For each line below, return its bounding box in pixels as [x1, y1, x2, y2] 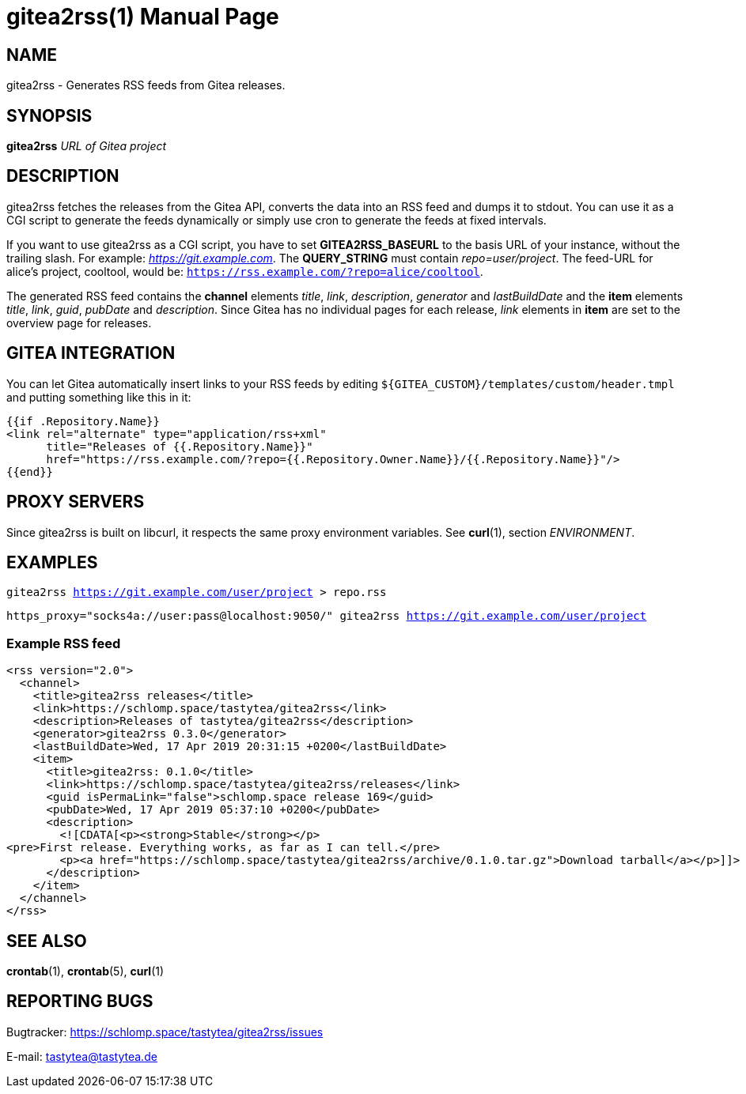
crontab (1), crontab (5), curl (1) [6, 964, 165, 978]
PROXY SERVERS [6, 492, 145, 512]
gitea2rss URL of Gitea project [6, 139, 167, 153]
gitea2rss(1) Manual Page [6, 3, 279, 30]
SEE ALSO [6, 930, 87, 951]
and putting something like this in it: [6, 390, 191, 404]
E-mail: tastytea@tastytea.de [6, 1049, 157, 1063]
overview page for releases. [6, 315, 152, 330]
